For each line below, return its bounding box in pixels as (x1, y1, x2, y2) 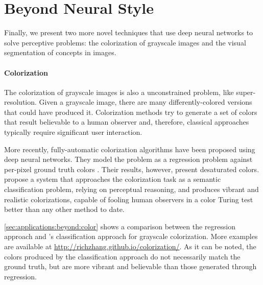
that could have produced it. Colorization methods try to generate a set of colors (4, 106, 257, 117)
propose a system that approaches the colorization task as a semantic (4, 174, 221, 184)
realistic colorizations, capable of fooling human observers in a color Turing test (4, 194, 253, 204)
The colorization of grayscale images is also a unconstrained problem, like (4, 86, 234, 97)
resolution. (4, 97, 37, 107)
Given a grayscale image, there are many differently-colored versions (39, 97, 252, 107)
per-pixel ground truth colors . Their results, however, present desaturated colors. (4, 163, 259, 174)
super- (236, 86, 256, 97)
